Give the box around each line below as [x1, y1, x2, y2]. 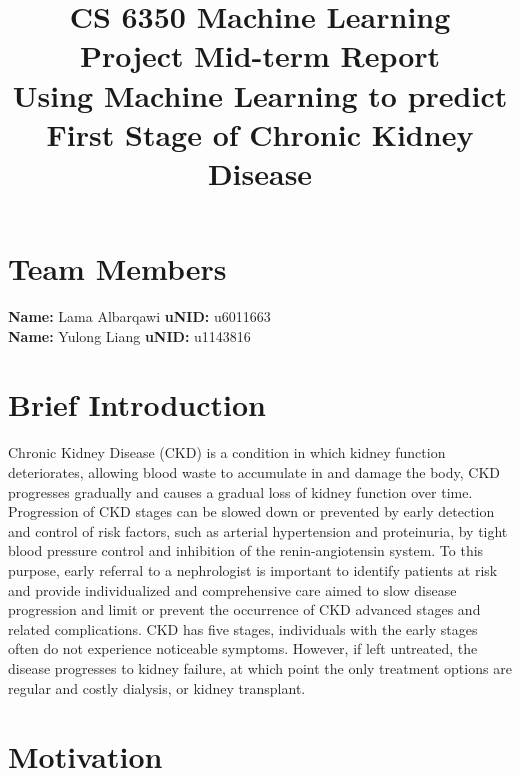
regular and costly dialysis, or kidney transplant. [8, 677, 306, 698]
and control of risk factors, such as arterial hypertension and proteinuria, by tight [8, 520, 508, 541]
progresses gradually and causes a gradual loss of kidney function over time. [8, 481, 473, 502]
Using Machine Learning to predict [12, 74, 508, 115]
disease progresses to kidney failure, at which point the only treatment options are [8, 657, 512, 678]
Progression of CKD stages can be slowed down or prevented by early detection [8, 501, 495, 522]
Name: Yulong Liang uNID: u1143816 [8, 325, 251, 346]
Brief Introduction [8, 384, 266, 425]
